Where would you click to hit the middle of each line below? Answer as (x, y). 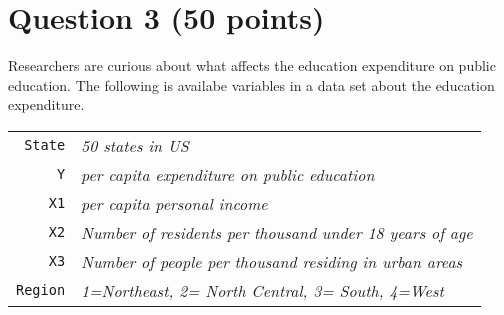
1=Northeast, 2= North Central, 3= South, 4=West (262, 290)
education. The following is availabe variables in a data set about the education (251, 84)
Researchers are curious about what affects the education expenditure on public (252, 65)
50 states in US (135, 145)
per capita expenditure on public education (228, 174)
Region (41, 290)
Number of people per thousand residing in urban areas (272, 261)
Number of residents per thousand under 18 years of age (277, 232)
